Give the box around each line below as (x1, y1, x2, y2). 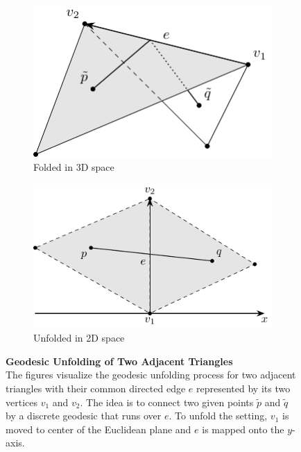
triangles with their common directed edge (6, 380, 186, 395)
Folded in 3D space (33, 159, 114, 174)
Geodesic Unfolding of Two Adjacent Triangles (6, 353, 233, 368)
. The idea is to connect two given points (80, 394, 254, 409)
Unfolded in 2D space (33, 330, 125, 345)
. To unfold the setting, (169, 408, 268, 423)
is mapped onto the (202, 421, 284, 436)
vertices (6, 394, 37, 409)
